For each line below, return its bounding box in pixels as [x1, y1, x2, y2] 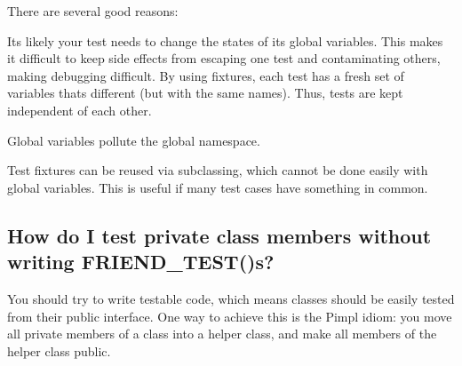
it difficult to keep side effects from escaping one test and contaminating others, [7, 49, 441, 68]
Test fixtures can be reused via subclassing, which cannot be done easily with [7, 161, 428, 179]
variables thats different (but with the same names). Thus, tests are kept [7, 84, 403, 102]
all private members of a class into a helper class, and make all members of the [7, 324, 437, 343]
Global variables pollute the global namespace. [7, 131, 260, 149]
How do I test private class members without [7, 221, 432, 249]
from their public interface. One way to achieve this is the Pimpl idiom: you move [7, 306, 452, 325]
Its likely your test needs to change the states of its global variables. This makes [7, 31, 443, 50]
